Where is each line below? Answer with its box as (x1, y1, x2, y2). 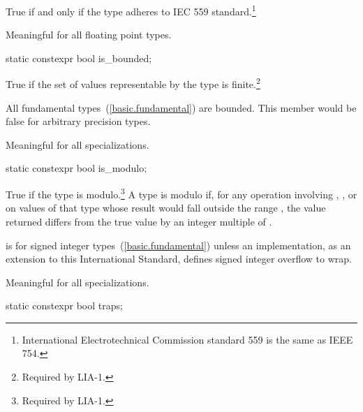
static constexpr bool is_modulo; (6, 161, 147, 175)
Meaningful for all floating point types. (6, 27, 172, 42)
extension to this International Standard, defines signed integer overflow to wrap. (6, 251, 352, 266)
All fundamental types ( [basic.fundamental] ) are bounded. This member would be (6, 100, 357, 115)
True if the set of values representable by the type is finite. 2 (6, 75, 260, 91)
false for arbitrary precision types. (6, 114, 151, 128)
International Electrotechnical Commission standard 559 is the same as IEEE (22, 332, 353, 346)
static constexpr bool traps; (6, 298, 123, 313)
